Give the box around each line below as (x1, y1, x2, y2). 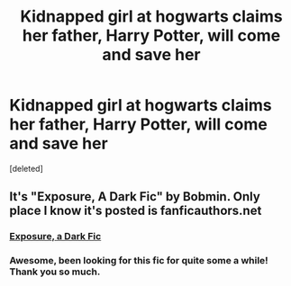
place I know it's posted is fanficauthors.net (9, 203, 262, 219)
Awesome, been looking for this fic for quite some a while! (9, 255, 268, 267)
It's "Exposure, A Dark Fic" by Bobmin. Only (9, 189, 261, 204)
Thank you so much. (9, 265, 101, 278)
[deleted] (9, 163, 43, 174)
